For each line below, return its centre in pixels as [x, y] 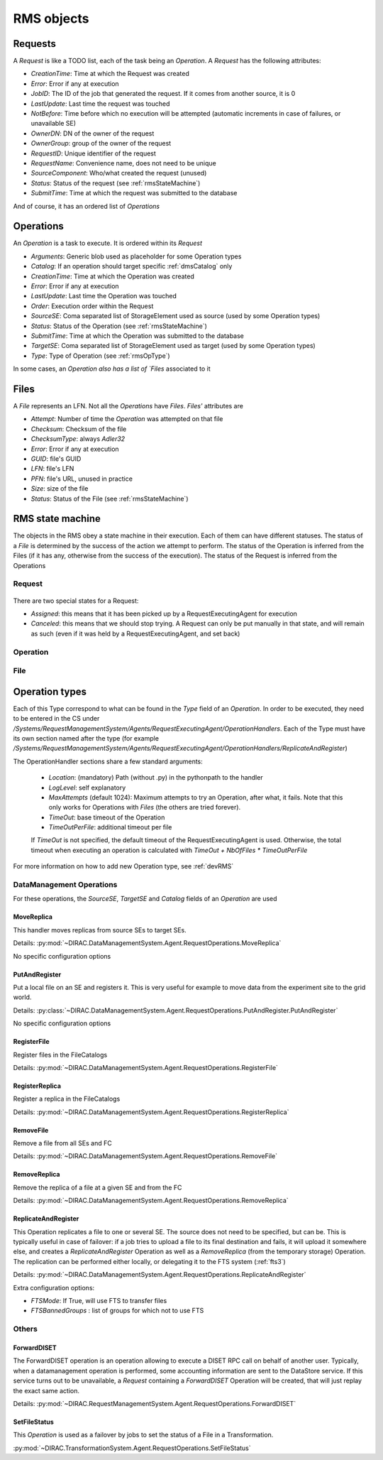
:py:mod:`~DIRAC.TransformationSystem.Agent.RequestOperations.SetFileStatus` [132, 1448]
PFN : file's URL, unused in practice [82, 479]
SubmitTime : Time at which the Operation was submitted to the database [138, 336]
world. [22, 997]
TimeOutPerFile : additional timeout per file [110, 827]
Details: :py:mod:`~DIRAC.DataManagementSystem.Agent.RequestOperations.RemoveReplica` [151, 1201]
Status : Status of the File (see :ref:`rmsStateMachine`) [110, 499]
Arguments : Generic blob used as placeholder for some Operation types [136, 256]
